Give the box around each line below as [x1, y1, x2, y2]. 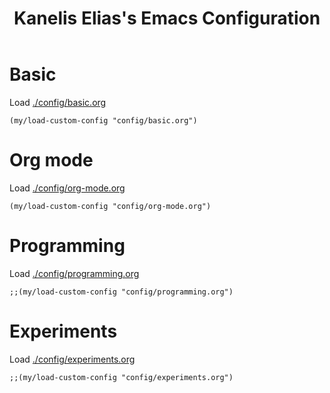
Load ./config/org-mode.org [9, 182, 126, 194]
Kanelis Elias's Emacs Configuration [13, 7, 321, 30]
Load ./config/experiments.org [9, 353, 136, 365]
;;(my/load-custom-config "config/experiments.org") [9, 372, 234, 382]
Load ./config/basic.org [9, 96, 107, 108]
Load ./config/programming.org [9, 267, 140, 279]
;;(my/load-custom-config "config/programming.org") [9, 287, 234, 297]
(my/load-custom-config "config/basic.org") [9, 115, 198, 126]
